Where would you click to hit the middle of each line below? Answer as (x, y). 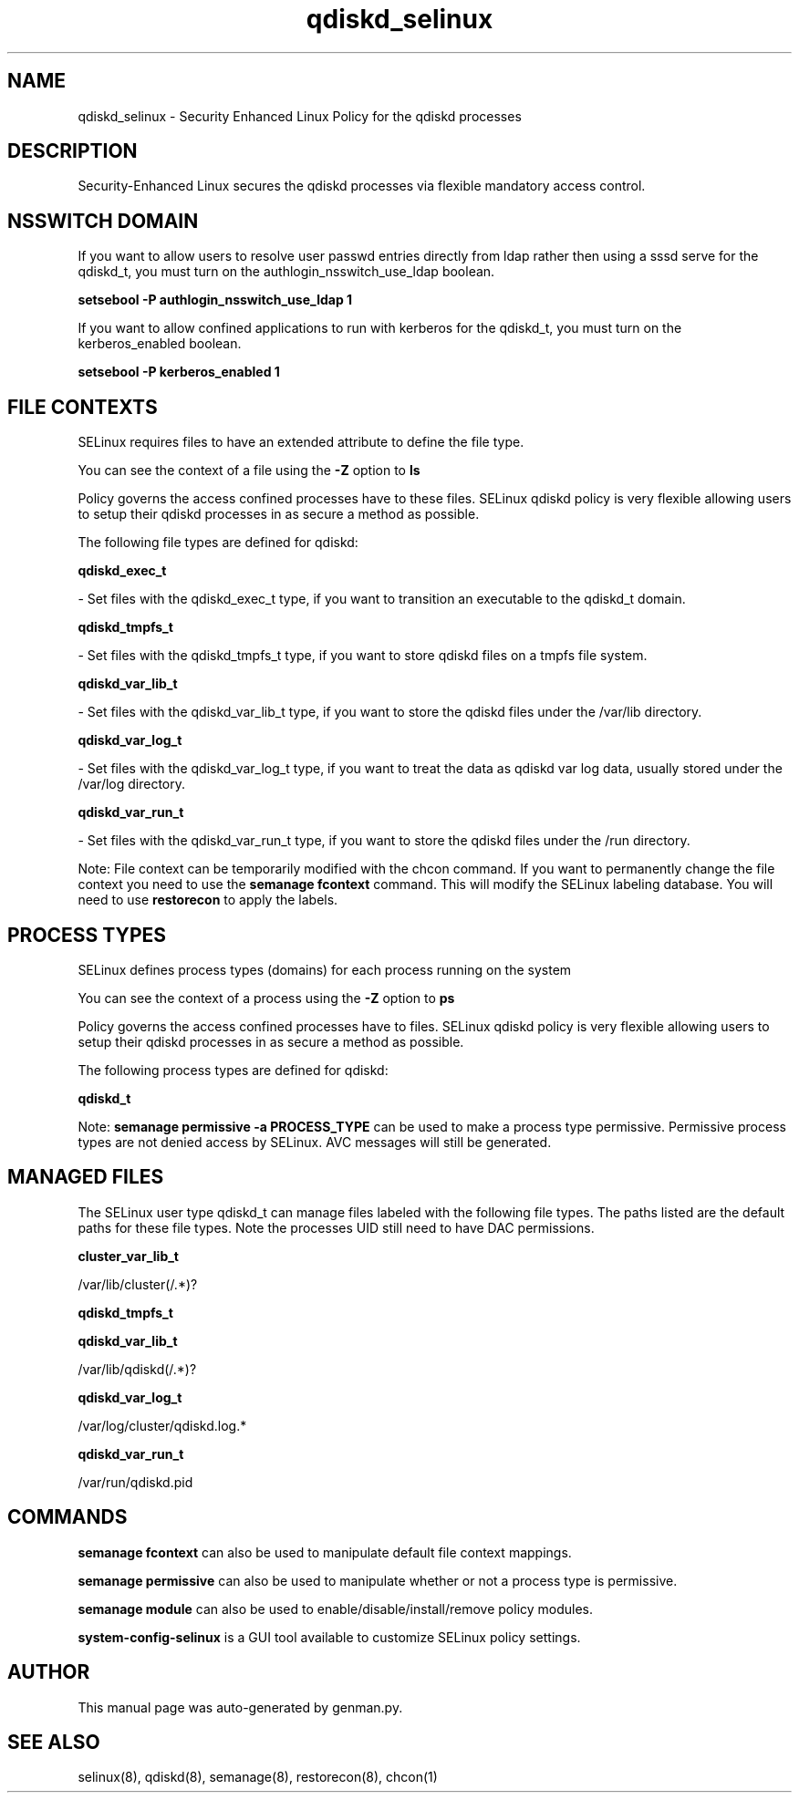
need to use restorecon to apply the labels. (208, 900)
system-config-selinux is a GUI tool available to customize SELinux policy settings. (329, 1637)
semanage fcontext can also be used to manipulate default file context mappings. (325, 1552)
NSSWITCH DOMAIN (103, 221)
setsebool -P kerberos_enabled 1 (179, 372)
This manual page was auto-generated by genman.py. (240, 1707)
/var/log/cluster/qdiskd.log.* (162, 1425)
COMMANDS (67, 1517)
